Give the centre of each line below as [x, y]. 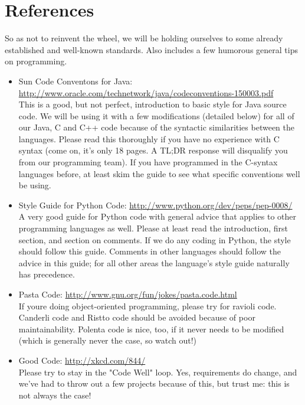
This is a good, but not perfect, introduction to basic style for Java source [152, 104]
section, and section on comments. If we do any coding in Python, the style [155, 239]
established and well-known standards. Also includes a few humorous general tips [151, 49]
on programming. [36, 61]
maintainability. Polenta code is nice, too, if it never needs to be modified [151, 329]
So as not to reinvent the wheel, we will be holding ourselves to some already [144, 38]
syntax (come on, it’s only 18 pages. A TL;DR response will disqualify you [153, 150]
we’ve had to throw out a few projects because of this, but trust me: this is [154, 383]
